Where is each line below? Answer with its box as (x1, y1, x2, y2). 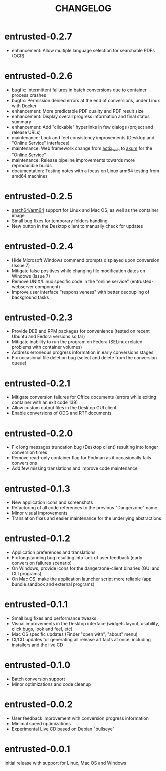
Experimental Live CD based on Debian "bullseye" (11, 726, 115, 732)
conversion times (11, 449, 48, 455)
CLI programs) (11, 571, 42, 577)
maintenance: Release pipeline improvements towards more (11, 157, 135, 163)
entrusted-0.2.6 (4, 70, 73, 82)
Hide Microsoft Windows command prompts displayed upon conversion (11, 257, 160, 263)
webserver (11, 283, 34, 290)
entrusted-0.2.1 (4, 378, 71, 389)
